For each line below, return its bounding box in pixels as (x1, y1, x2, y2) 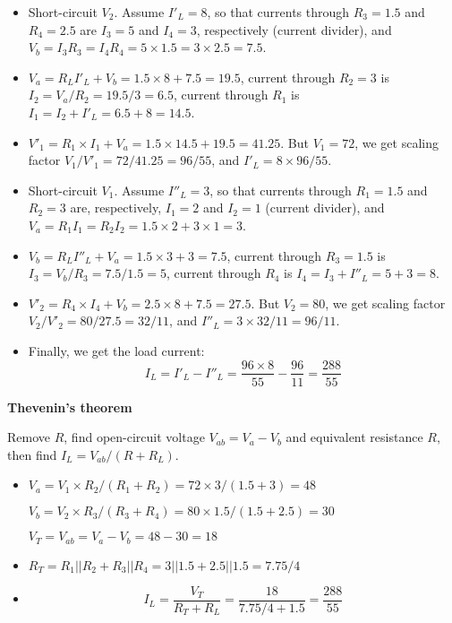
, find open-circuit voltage (64, 428, 205, 446)
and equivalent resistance (286, 428, 423, 446)
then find (7, 445, 57, 463)
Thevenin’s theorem (7, 397, 132, 416)
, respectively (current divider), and (196, 20, 392, 39)
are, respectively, (70, 198, 162, 217)
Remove (7, 428, 51, 446)
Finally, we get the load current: (28, 341, 205, 359)
